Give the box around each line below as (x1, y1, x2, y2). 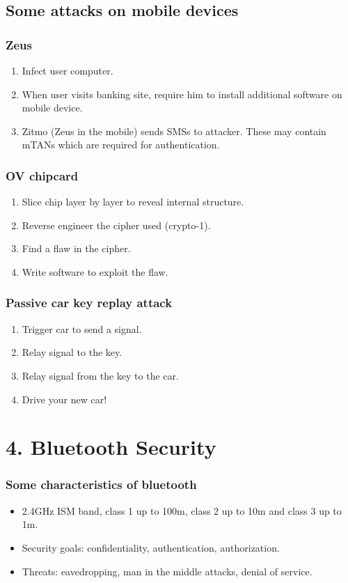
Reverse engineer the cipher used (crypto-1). (22, 217, 211, 232)
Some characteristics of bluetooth (6, 476, 197, 493)
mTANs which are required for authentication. (22, 137, 220, 152)
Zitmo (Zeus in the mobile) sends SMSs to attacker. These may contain (22, 123, 326, 138)
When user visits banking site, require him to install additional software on (22, 86, 342, 101)
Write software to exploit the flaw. (22, 264, 168, 279)
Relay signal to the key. (22, 345, 122, 359)
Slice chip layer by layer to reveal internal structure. (22, 194, 244, 209)
